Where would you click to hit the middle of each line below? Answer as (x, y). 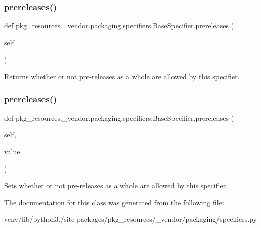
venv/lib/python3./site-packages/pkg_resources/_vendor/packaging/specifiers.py (130, 219)
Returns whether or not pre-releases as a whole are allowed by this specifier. (122, 76)
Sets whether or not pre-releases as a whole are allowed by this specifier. (116, 185)
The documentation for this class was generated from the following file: (114, 202)
